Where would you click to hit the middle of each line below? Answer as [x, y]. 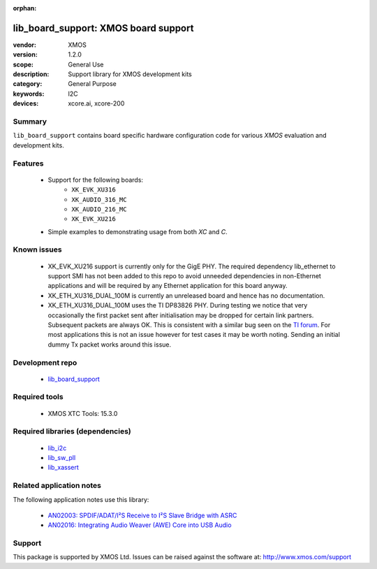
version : [25, 55]
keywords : [29, 94]
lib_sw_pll [62, 458]
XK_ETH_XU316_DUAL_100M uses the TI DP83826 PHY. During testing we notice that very [178, 305]
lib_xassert [64, 468]
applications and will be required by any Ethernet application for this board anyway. [168, 286]
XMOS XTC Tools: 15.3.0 [83, 413]
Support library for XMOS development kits [130, 74]
